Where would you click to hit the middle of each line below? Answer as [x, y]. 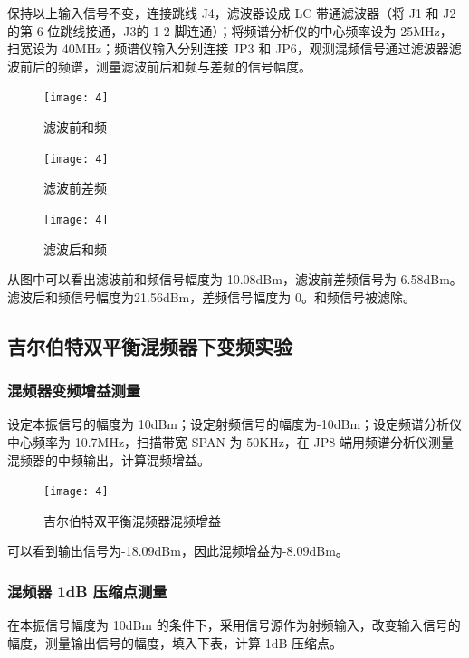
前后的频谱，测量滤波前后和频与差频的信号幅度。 [165, 66]
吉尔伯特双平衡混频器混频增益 [132, 520]
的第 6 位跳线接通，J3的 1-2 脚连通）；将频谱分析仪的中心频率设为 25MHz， [230, 30]
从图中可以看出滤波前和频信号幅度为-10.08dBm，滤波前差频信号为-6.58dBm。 [235, 279]
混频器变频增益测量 [74, 391]
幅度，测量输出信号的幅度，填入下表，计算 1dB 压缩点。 [175, 642]
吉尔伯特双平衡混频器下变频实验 [150, 345]
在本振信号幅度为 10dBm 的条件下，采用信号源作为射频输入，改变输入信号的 [234, 625]
